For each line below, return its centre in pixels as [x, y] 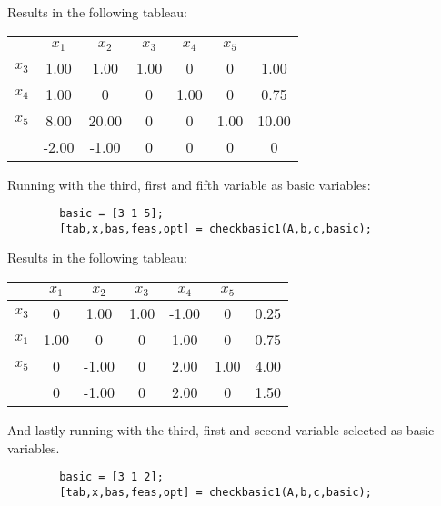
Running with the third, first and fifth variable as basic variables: [189, 184]
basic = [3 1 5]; [111, 214]
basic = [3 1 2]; [111, 477]
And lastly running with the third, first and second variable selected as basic [221, 429]
